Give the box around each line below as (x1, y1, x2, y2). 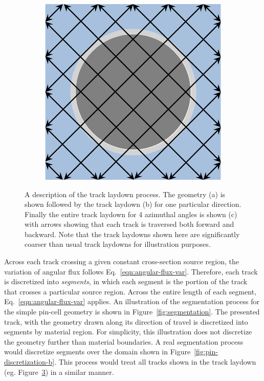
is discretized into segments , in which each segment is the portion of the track (4, 276, 248, 287)
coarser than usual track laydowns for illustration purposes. (25, 239, 211, 249)
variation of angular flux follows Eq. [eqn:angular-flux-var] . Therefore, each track (4, 266, 258, 277)
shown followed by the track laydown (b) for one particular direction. (25, 199, 241, 209)
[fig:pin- (194, 346, 218, 357)
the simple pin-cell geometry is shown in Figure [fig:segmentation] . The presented (4, 306, 260, 317)
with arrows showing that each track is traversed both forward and (25, 219, 234, 229)
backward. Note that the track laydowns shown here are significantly (25, 228, 240, 239)
